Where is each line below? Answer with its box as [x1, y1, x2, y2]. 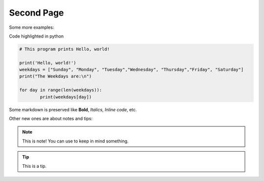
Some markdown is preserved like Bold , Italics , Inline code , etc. [9, 106, 137, 112]
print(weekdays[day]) [40, 94, 92, 100]
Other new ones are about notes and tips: [9, 116, 93, 121]
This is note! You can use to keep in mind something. [22, 138, 129, 144]
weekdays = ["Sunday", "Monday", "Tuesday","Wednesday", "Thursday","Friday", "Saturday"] [19, 67, 244, 73]
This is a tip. [22, 163, 47, 169]
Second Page [9, 7, 64, 18]
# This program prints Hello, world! [19, 46, 110, 52]
